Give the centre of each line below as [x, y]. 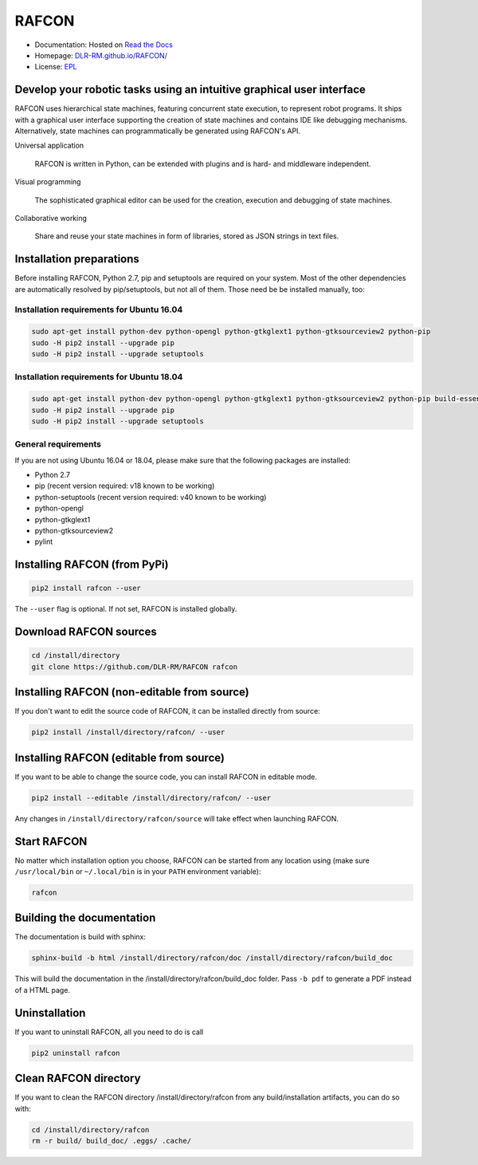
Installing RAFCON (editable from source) [119, 758]
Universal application [49, 146]
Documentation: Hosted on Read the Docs [104, 45]
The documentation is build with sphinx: [80, 937]
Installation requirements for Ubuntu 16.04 [99, 309]
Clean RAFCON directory [78, 1078]
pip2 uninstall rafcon [76, 1053]
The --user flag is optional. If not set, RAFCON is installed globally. [126, 609]
